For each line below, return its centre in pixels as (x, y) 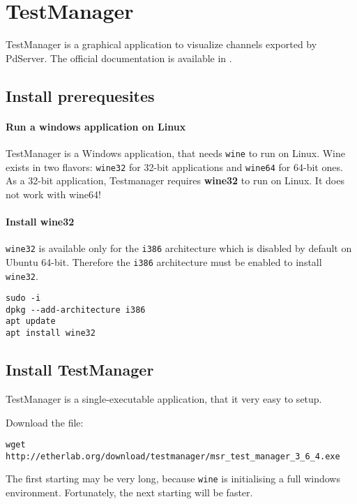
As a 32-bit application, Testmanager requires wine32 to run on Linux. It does (175, 180)
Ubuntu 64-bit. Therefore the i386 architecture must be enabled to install (164, 261)
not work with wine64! (53, 194)
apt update (31, 321)
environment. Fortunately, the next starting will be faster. (129, 492)
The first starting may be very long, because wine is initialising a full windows (173, 479)
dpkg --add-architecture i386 (76, 310)
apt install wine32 (51, 333)
